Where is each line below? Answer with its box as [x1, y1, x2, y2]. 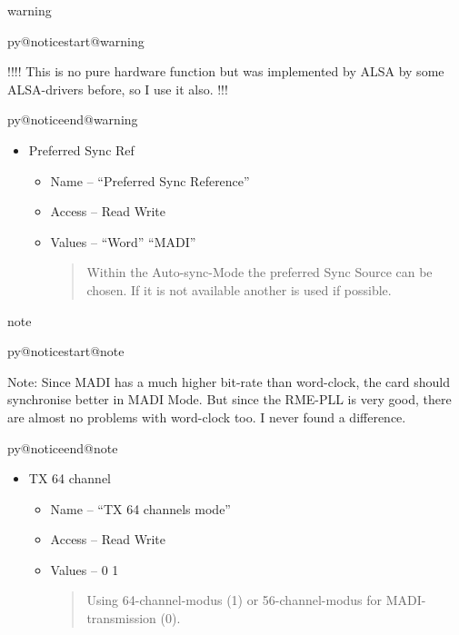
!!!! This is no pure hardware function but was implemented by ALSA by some [7, 62, 444, 81]
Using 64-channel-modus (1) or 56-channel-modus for [86, 590, 383, 610]
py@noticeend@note [7, 438, 118, 457]
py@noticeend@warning [7, 110, 138, 129]
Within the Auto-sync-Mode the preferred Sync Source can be [86, 263, 433, 282]
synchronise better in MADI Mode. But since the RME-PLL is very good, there [7, 390, 452, 409]
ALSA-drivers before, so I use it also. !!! [7, 79, 228, 98]
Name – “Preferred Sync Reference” [50, 171, 250, 190]
